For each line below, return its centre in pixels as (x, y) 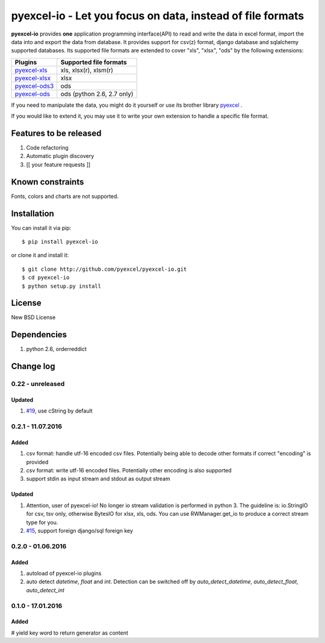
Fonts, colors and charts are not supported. (65, 196)
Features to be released (56, 133)
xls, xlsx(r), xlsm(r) (87, 70)
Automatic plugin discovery (60, 156)
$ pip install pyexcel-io (60, 242)
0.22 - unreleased (38, 384)
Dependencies (39, 335)
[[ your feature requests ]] (58, 164)
